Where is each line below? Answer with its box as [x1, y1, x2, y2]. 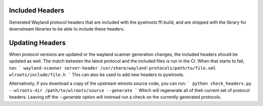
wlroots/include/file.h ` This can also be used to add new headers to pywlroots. [9, 72, 185, 77]
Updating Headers [9, 39, 66, 47]
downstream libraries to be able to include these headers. [9, 26, 125, 31]
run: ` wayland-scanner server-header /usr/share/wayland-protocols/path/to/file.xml [9, 65, 216, 71]
